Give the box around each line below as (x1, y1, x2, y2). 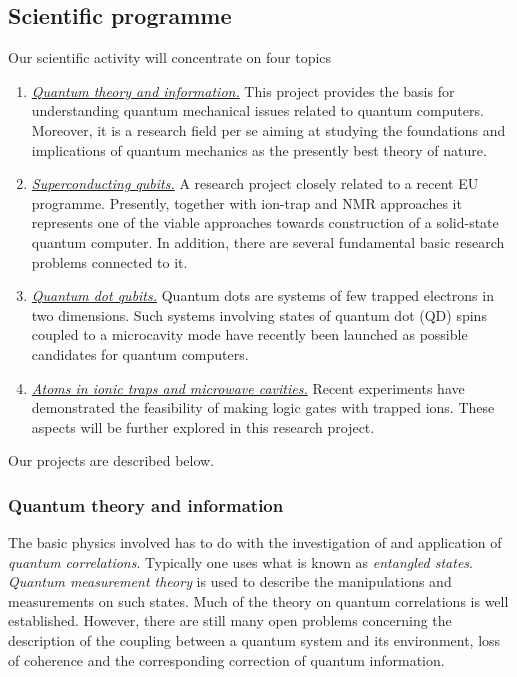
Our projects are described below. (8, 450, 215, 471)
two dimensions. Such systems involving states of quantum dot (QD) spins (31, 304, 487, 325)
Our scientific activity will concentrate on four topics (8, 47, 332, 68)
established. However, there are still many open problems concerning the (8, 610, 452, 631)
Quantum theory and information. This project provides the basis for (31, 80, 455, 101)
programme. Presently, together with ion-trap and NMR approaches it (31, 192, 462, 213)
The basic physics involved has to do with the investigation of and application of (8, 532, 502, 553)
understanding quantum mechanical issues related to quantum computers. (31, 100, 484, 121)
